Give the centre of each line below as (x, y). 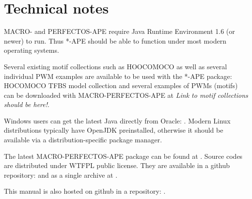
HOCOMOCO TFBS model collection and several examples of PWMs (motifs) (121, 85)
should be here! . (27, 104)
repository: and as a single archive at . (61, 175)
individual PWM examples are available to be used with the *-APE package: (118, 76)
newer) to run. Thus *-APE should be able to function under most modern (115, 40)
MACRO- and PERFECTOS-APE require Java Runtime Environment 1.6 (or (119, 31)
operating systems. (31, 50)
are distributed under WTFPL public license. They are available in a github (117, 165)
